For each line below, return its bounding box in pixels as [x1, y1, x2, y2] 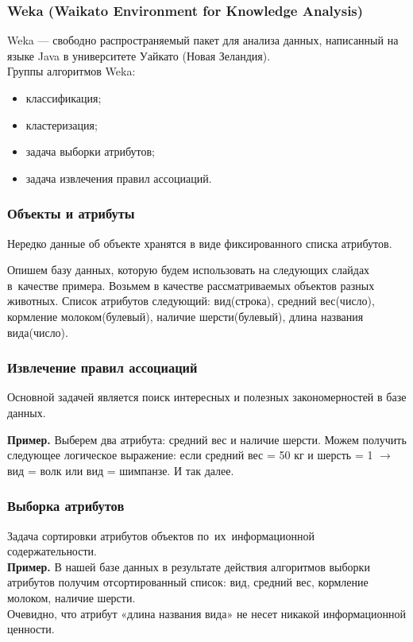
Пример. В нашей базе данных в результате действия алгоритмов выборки [7, 558, 370, 574]
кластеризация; [25, 116, 98, 133]
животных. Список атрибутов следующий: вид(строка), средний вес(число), [7, 292, 375, 309]
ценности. [7, 621, 55, 637]
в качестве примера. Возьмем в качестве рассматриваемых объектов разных [7, 277, 375, 293]
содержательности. [7, 543, 97, 559]
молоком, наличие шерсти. [7, 589, 136, 605]
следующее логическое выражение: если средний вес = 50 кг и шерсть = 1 [7, 447, 373, 463]
